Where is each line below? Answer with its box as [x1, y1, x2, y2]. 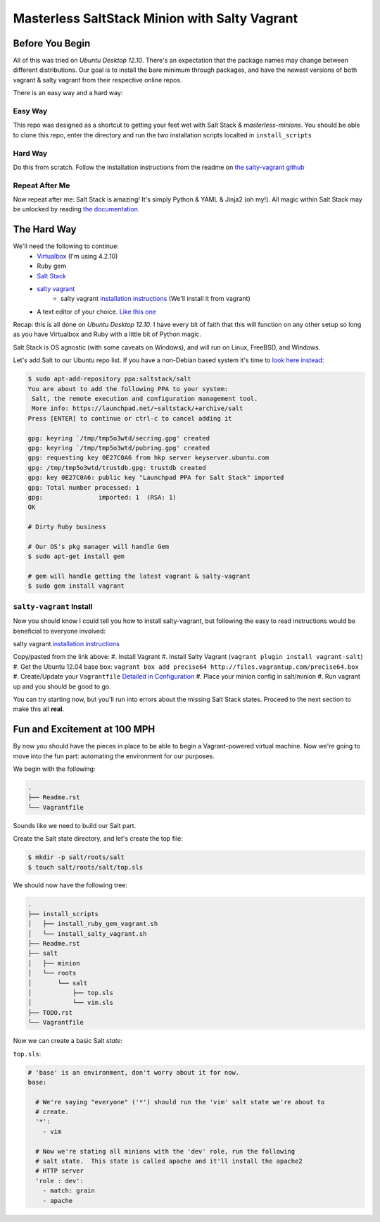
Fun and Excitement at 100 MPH [13, 723, 156, 736]
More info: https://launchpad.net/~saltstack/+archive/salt [32, 405, 243, 412]
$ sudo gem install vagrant [27, 582, 125, 590]
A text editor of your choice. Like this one [37, 307, 156, 316]
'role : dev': [35, 1177, 84, 1185]
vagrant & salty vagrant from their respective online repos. [13, 75, 182, 84]
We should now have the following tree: [13, 881, 128, 889]
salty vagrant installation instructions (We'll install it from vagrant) [61, 295, 251, 303]
